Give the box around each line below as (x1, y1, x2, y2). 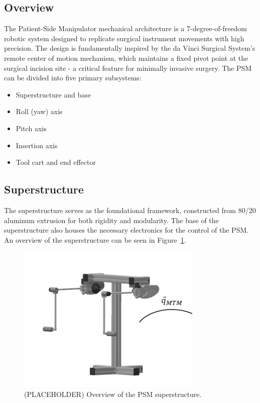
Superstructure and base (16, 89, 91, 99)
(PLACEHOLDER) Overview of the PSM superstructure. (24, 388, 202, 399)
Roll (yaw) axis (16, 106, 63, 117)
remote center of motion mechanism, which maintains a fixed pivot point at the (4, 52, 248, 63)
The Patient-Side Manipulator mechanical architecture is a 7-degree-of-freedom (4, 23, 247, 34)
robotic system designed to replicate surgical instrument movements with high (4, 33, 244, 43)
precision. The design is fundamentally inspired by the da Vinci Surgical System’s (4, 43, 255, 53)
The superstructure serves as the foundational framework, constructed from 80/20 (4, 205, 256, 215)
